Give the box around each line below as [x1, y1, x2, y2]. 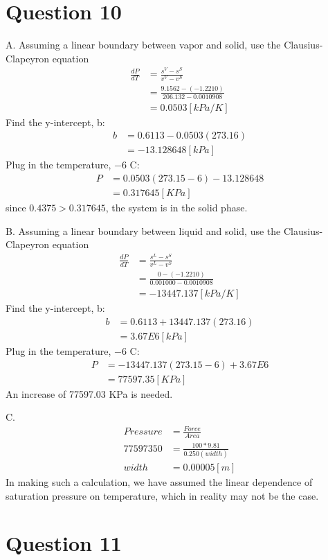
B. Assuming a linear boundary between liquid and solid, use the [6, 223, 281, 238]
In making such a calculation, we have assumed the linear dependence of [6, 475, 313, 489]
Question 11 [6, 529, 122, 557]
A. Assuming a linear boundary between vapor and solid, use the [6, 37, 281, 52]
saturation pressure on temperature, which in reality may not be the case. [6, 488, 319, 502]
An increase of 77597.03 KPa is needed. [6, 386, 173, 401]
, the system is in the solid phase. [105, 200, 248, 215]
